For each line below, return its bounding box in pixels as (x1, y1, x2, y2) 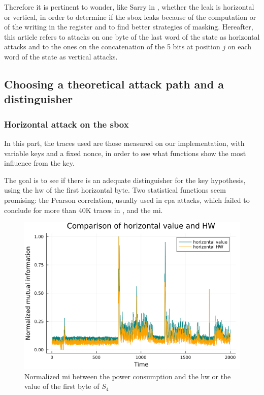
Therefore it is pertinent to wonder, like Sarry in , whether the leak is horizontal (4, 2, 254, 12)
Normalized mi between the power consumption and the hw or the (24, 371, 231, 381)
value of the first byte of (24, 381, 100, 391)
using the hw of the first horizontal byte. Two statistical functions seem (4, 185, 226, 195)
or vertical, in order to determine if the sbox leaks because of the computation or (4, 11, 256, 22)
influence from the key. (4, 158, 75, 168)
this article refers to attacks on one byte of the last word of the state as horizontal (4, 31, 260, 42)
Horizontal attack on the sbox (4, 117, 129, 130)
